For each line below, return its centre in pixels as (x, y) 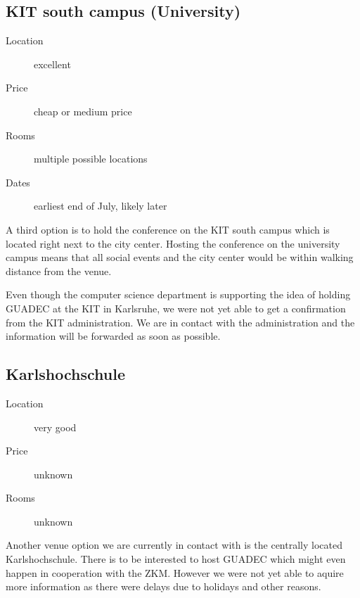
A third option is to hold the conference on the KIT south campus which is (168, 229)
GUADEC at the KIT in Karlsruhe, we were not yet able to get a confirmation (176, 308)
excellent (52, 64)
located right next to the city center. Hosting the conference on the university (173, 243)
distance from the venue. (59, 271)
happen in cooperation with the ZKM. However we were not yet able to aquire (175, 572)
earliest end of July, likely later (101, 206)
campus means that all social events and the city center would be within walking (180, 257)
